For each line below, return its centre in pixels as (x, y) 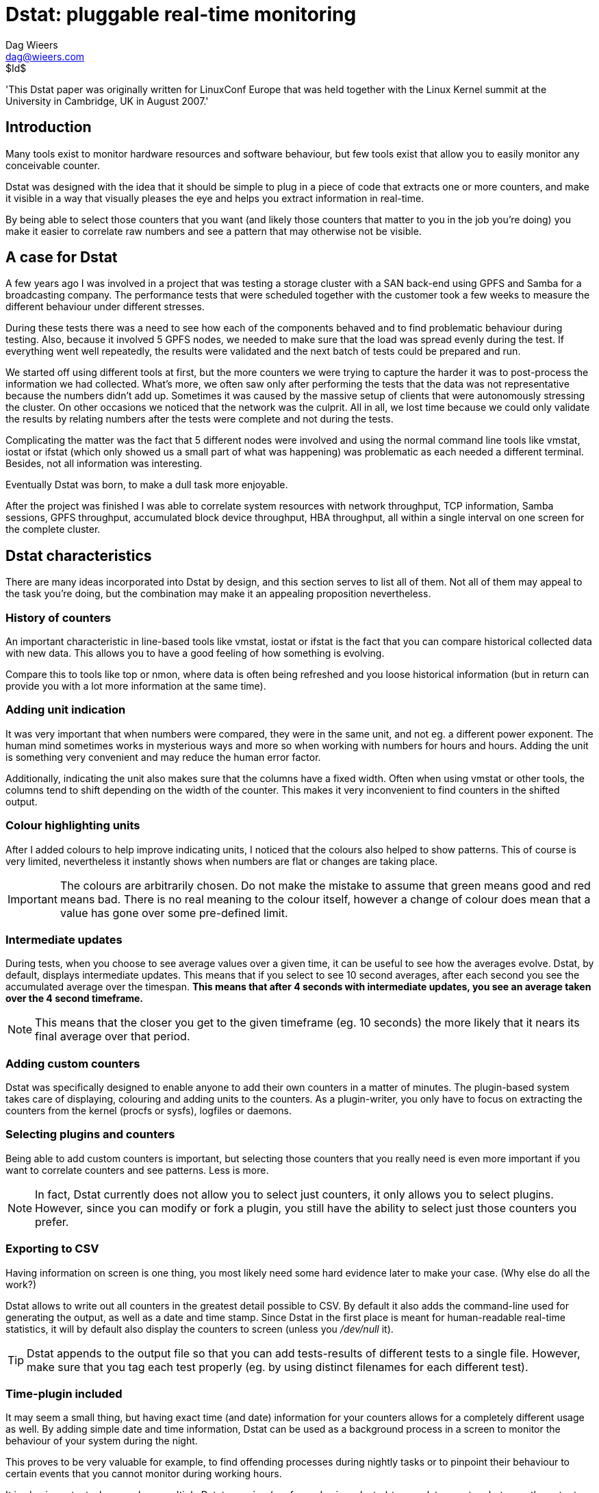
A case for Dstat (62, 258)
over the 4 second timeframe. (75, 999)
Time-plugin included (64, 1393)
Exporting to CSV (52, 1249)
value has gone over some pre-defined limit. (174, 913)
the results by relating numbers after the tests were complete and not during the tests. (200, 419)
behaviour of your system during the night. (102, 1441)
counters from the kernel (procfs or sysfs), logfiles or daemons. (149, 1111)
